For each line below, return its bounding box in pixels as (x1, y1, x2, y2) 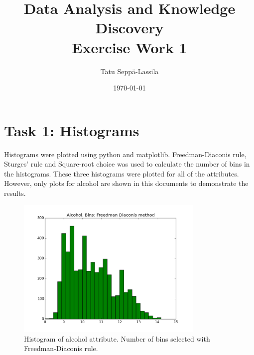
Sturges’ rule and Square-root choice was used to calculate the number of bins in (4, 159, 250, 169)
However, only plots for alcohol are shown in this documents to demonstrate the (4, 178, 249, 188)
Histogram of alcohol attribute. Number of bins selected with (24, 333, 210, 344)
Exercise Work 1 (72, 37, 187, 57)
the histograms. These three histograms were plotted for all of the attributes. (4, 168, 239, 178)
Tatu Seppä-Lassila (100, 66, 159, 76)
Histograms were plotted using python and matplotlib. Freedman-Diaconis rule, (4, 149, 247, 159)
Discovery (95, 17, 164, 38)
